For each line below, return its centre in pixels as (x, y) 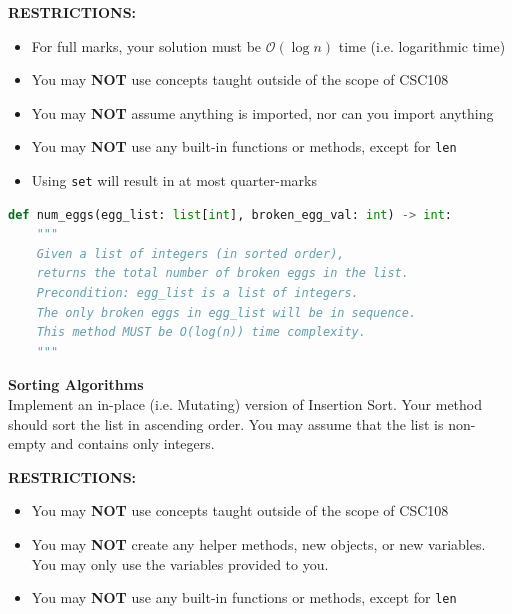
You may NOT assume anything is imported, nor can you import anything (262, 112)
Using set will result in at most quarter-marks (174, 180)
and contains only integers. (132, 443)
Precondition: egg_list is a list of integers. (197, 293)
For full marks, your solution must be (146, 45)
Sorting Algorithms (76, 384)
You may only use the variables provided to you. (180, 563)
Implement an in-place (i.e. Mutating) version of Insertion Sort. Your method (245, 404)
